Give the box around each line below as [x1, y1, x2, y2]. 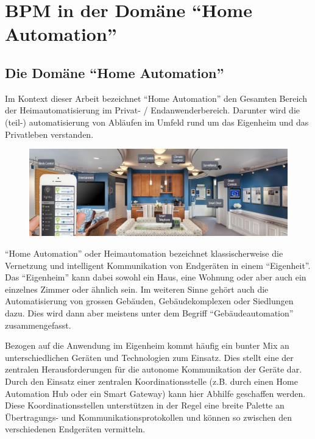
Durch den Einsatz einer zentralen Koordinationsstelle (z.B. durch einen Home [5, 374, 298, 387]
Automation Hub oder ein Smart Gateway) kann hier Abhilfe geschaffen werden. [5, 387, 306, 399]
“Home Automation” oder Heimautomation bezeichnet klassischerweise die [5, 247, 283, 259]
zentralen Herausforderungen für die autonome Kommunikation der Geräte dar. [5, 363, 302, 376]
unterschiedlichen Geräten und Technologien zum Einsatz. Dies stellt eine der [5, 351, 294, 363]
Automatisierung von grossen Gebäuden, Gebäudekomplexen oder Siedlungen [5, 294, 294, 307]
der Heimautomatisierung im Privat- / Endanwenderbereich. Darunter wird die [5, 104, 300, 116]
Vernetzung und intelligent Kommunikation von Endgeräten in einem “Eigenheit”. [5, 259, 311, 271]
